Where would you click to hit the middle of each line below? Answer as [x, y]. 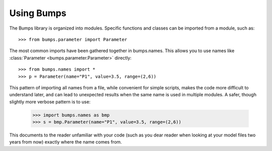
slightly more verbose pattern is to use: [50, 102]
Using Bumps [38, 13]
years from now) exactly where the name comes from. [65, 142]
